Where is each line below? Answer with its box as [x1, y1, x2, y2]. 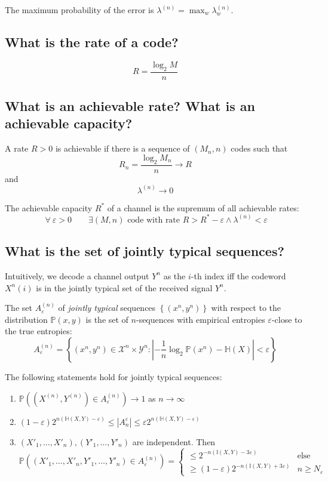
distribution [5, 313, 48, 325]
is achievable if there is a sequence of [55, 142, 190, 155]
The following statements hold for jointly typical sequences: [5, 370, 222, 383]
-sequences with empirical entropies [136, 313, 265, 325]
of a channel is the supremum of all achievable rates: [107, 201, 299, 214]
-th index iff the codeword [191, 269, 286, 282]
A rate [5, 142, 29, 155]
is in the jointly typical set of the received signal [36, 281, 213, 294]
